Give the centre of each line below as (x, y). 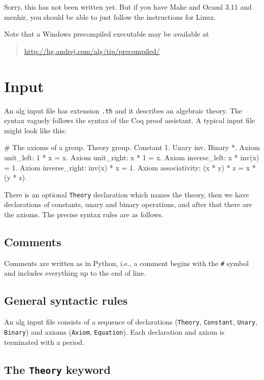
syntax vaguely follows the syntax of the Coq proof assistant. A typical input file (130, 120)
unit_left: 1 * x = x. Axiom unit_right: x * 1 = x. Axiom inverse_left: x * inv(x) (132, 157)
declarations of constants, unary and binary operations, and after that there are (128, 204)
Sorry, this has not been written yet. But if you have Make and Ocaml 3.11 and (128, 7)
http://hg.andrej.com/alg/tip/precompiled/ (92, 51)
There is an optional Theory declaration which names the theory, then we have (127, 194)
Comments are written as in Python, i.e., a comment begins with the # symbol (126, 263)
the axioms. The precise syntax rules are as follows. (84, 214)
